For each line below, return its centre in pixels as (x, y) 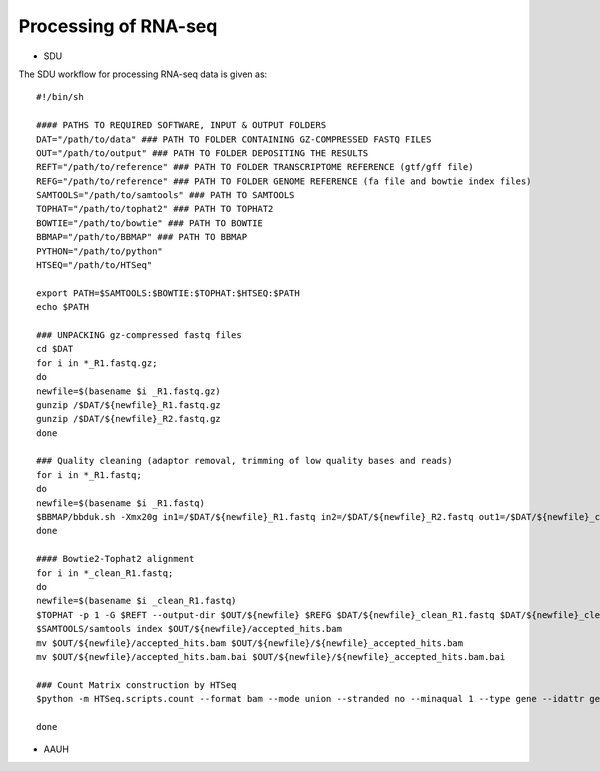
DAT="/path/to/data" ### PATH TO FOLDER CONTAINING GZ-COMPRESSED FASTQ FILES (234, 139)
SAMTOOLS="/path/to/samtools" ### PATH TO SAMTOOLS (165, 195)
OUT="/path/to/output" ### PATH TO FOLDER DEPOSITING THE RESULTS (202, 153)
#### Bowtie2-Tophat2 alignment (115, 559)
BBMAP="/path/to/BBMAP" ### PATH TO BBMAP (142, 237)
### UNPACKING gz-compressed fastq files (139, 334)
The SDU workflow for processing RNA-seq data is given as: (143, 74)
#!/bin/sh (60, 97)
